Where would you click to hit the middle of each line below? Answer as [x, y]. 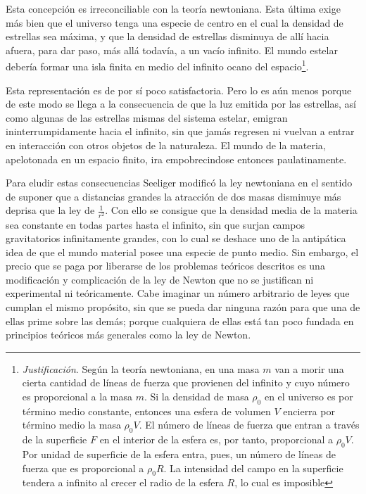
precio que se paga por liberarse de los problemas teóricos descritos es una [165, 266]
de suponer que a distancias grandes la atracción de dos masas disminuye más [173, 196]
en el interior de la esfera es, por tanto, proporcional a [216, 439]
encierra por [309, 411]
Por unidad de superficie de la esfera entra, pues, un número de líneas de [179, 454]
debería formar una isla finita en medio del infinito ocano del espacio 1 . [157, 65]
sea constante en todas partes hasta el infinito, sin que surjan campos [155, 224]
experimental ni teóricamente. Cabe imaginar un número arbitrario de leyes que [178, 293]
